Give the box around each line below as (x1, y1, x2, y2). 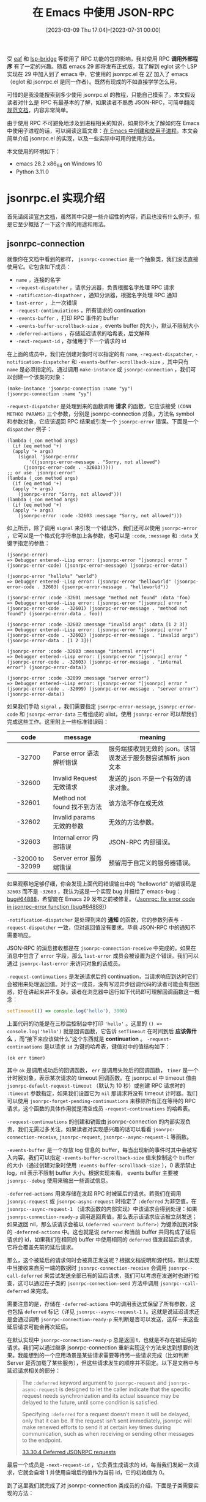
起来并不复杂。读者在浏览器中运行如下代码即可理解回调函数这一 (33, 988, 194, 996)
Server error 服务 (53, 854, 102, 863)
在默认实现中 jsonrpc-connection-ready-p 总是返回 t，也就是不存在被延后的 (7, 1337, 197, 1344)
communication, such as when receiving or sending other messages (21, 1430, 194, 1438)
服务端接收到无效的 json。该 (108, 745, 190, 753)
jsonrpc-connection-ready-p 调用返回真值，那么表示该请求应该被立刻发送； (7, 1213, 198, 1220)
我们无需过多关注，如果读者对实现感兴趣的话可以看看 (17, 1126, 152, 1133)
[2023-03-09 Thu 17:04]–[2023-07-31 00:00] (46, 26, 161, 34)
